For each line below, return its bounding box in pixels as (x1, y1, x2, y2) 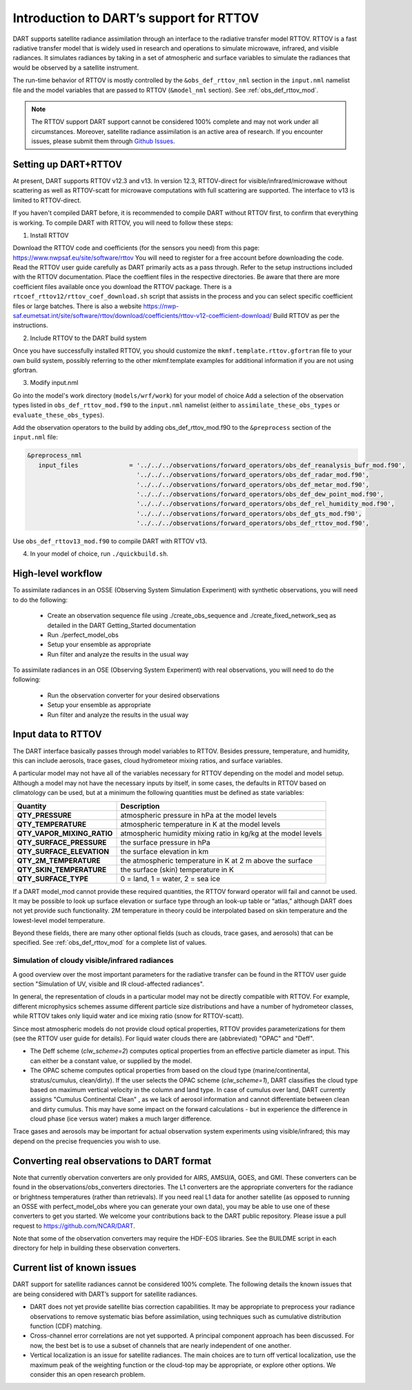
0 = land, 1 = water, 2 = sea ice (120, 874, 221, 883)
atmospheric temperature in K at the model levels (120, 819, 281, 829)
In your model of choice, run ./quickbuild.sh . (30, 550, 169, 558)
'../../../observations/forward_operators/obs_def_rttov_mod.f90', (136, 519, 369, 527)
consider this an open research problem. (30, 1370, 146, 1378)
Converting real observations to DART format (12, 1155, 212, 1167)
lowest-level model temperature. (12, 916, 105, 924)
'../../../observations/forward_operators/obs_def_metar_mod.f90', (136, 480, 369, 489)
